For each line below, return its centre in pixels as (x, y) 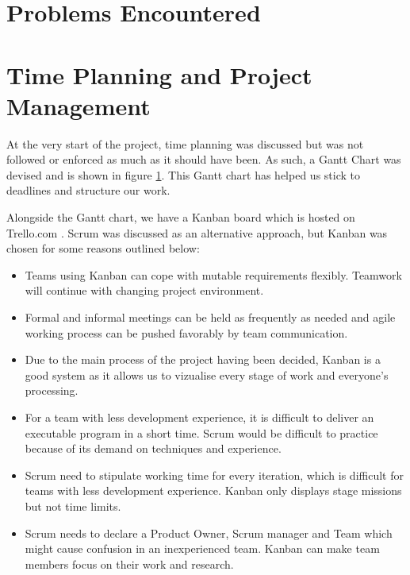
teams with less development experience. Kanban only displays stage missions (213, 490)
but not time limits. (73, 506)
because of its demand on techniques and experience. (153, 448)
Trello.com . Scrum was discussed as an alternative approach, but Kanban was (197, 232)
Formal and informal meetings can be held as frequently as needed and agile (210, 317)
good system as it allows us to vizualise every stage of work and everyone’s (207, 374)
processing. (52, 390)
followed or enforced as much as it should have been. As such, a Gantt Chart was (204, 159)
